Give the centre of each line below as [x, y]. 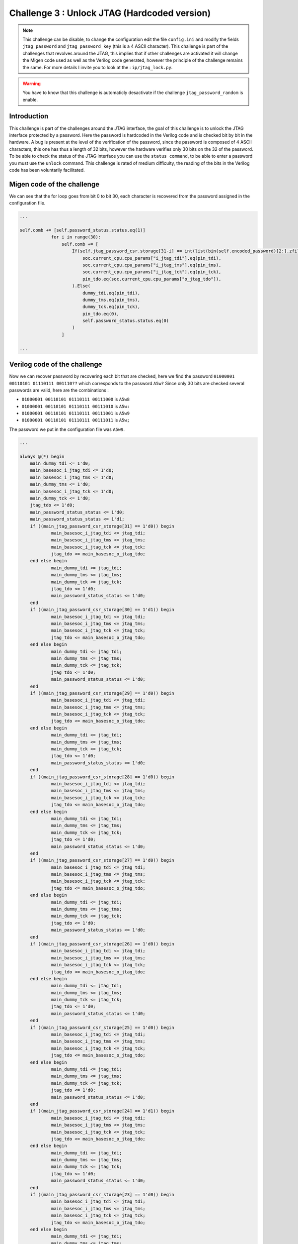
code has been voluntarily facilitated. [47, 170]
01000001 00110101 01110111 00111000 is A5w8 [76, 399]
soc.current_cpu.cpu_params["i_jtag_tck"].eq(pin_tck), [152, 272]
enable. [30, 100]
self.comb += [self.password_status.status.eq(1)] [83, 230]
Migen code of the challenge [54, 184]
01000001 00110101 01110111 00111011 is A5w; [76, 420]
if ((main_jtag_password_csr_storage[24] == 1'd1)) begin [102, 1111]
